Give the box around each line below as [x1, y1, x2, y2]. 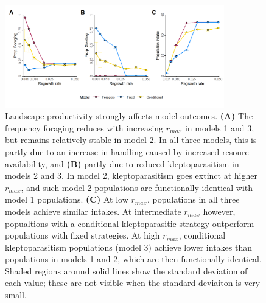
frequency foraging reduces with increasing [5, 121, 164, 134]
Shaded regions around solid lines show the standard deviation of [5, 264, 248, 277]
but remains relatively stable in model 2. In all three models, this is [5, 133, 257, 146]
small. [5, 288, 27, 301]
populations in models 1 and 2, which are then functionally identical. [5, 252, 262, 265]
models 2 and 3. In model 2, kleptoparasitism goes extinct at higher [5, 169, 257, 182]
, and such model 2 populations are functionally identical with [21, 181, 253, 193]
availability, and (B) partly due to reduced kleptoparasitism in [5, 157, 239, 170]
